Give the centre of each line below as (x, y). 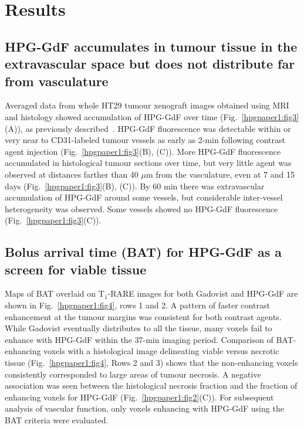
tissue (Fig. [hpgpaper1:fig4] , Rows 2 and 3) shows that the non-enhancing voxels (151, 363)
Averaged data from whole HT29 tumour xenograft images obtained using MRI (147, 105)
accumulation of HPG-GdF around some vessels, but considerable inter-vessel (144, 197)
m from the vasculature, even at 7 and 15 (220, 174)
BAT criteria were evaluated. (57, 420)
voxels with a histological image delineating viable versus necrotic (161, 351)
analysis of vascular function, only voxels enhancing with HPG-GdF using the (144, 408)
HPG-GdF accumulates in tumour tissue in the (151, 46)
